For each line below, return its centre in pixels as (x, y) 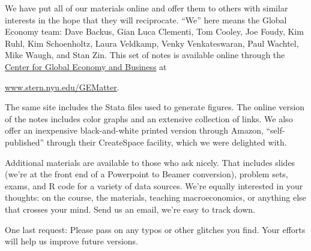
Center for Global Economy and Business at (86, 66)
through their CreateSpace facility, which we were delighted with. (167, 142)
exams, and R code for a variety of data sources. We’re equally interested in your (154, 185)
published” (25, 142)
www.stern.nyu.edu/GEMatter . (62, 87)
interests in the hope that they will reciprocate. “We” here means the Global (146, 19)
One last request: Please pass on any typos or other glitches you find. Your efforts (155, 229)
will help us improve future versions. (72, 241)
